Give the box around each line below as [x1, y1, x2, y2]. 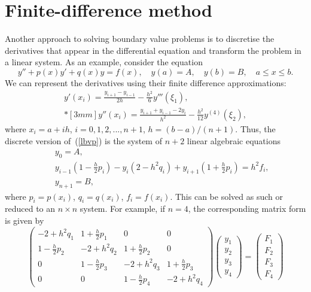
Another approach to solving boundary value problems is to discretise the [5, 32, 275, 45]
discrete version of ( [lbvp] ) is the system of [5, 134, 162, 147]
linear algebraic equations [187, 134, 280, 147]
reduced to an [5, 202, 56, 215]
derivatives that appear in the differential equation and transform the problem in [5, 44, 301, 56]
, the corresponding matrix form [188, 202, 306, 215]
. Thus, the [235, 122, 276, 135]
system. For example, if [80, 202, 166, 215]
